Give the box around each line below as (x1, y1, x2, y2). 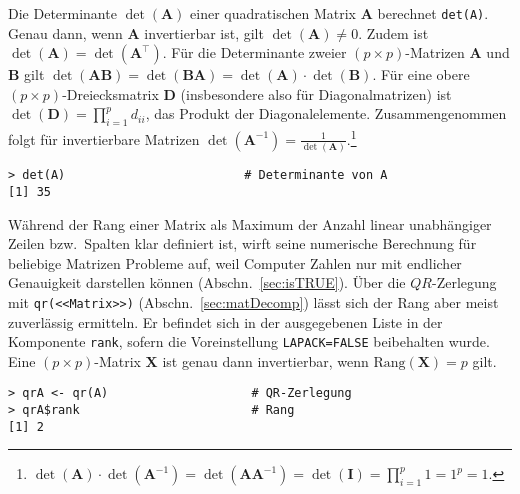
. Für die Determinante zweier (162, 42, 347, 63)
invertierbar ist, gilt (144, 22, 264, 43)
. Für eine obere (372, 64, 470, 85)
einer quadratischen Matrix (190, 3, 356, 23)
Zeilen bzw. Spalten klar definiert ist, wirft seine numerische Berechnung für (8, 233, 477, 254)
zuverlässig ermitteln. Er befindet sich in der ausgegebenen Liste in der (8, 311, 443, 332)
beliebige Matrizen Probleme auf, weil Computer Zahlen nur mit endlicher (8, 252, 462, 273)
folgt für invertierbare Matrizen (8, 128, 200, 149)
